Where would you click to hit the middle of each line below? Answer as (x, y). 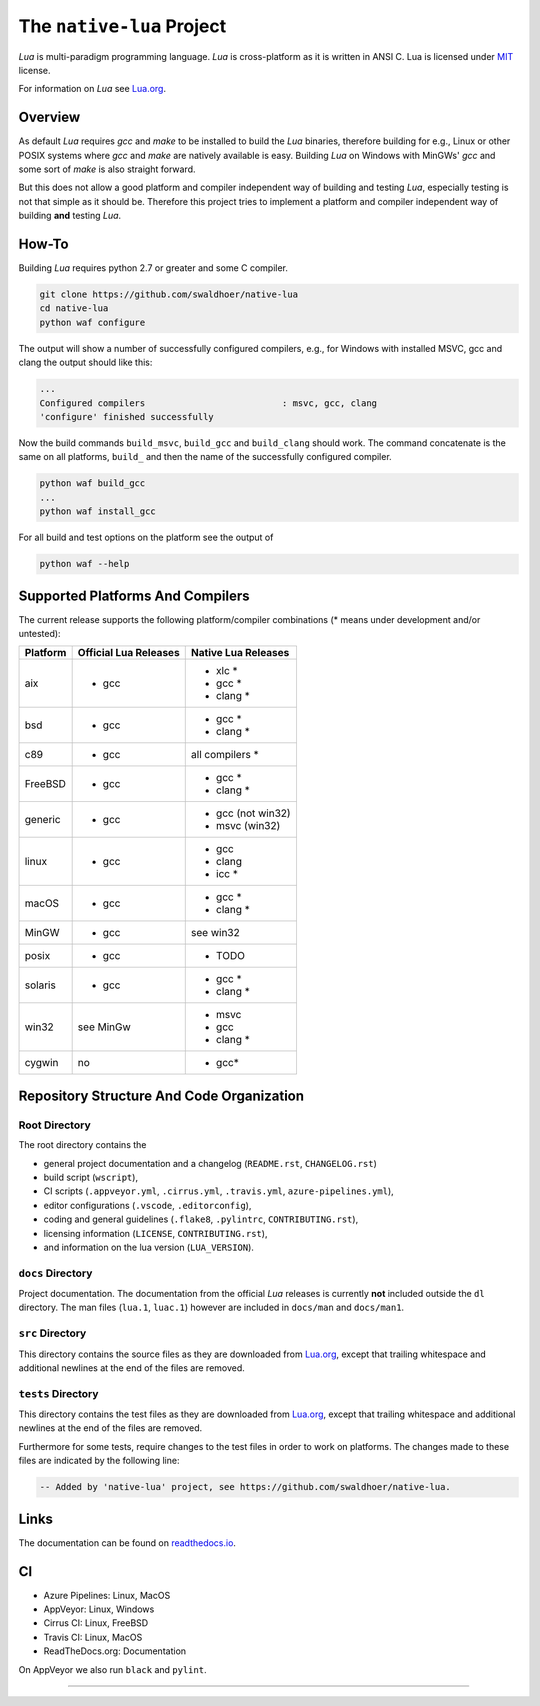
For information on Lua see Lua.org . (92, 89)
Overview (49, 117)
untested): (39, 633)
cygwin (41, 1063)
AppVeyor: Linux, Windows (99, 1609)
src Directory (52, 1333)
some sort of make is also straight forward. (107, 169)
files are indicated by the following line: (99, 1461)
